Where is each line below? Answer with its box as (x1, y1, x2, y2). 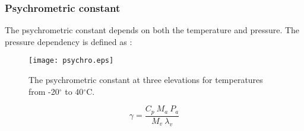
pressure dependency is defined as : (5, 35, 132, 47)
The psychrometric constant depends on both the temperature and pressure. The (5, 24, 300, 36)
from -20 (28, 85, 59, 97)
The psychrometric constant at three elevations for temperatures (28, 74, 263, 86)
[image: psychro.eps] (28, 56, 114, 65)
